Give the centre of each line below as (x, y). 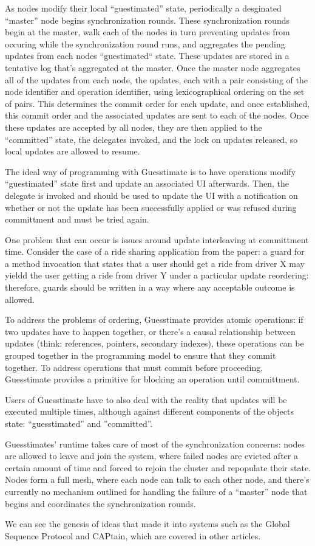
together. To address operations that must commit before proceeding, (134, 367)
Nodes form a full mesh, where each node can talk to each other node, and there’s (157, 479)
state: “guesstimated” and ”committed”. (79, 423)
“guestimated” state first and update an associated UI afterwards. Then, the (147, 183)
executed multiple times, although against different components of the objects (149, 411)
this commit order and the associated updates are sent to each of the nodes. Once (157, 115)
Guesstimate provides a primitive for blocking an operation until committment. (152, 379)
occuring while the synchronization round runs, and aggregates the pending (145, 43)
